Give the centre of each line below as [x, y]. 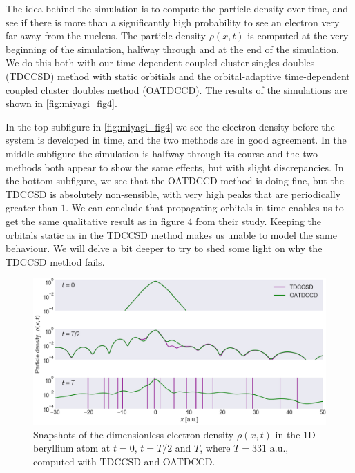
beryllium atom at [72, 448]
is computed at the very [298, 36]
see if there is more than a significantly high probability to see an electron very [173, 22]
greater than [32, 207]
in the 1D [295, 434]
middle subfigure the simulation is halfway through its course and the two [162, 153]
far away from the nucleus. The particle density [106, 36]
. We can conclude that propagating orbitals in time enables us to [205, 207]
